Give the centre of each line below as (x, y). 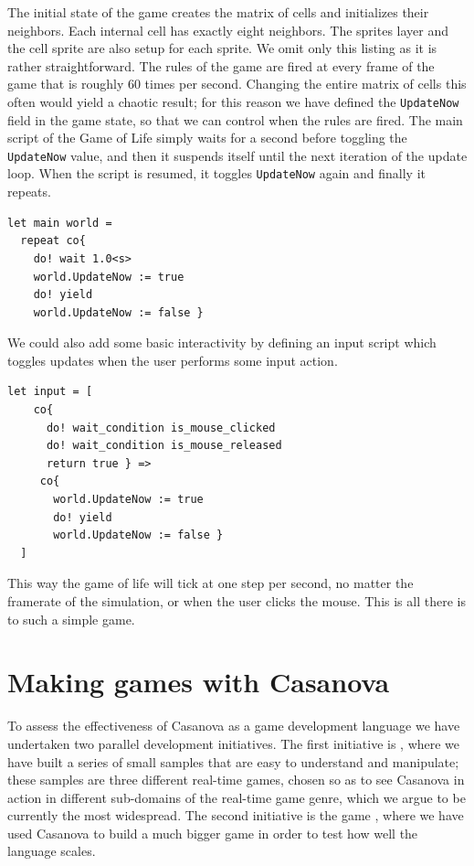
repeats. (29, 192)
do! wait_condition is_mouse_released (164, 446)
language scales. (52, 851)
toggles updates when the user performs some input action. (173, 360)
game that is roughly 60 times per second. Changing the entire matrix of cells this (237, 84)
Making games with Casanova (199, 682)
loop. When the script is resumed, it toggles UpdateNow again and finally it (217, 173)
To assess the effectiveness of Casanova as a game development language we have (234, 726)
